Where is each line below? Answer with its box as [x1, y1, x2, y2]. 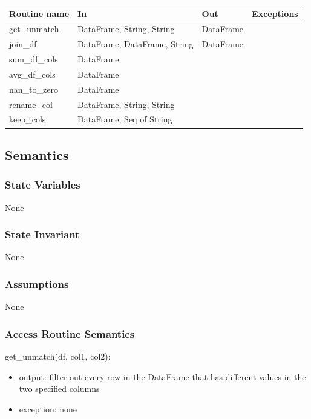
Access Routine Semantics [5, 326, 135, 341]
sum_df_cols [9, 53, 58, 65]
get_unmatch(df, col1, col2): [5, 349, 111, 362]
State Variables [5, 177, 80, 192]
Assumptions [5, 276, 69, 291]
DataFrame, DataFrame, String [77, 38, 194, 50]
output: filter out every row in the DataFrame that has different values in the [19, 370, 306, 383]
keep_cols [9, 113, 46, 126]
